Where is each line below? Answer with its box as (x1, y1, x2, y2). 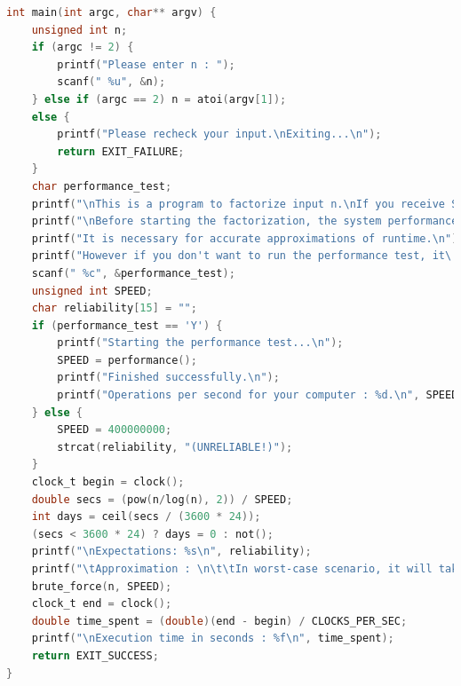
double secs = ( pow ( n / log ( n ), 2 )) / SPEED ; (31, 493, 293, 506)
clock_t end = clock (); (31, 597, 172, 611)
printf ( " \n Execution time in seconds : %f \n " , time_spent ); (31, 632, 394, 645)
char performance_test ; (31, 179, 172, 193)
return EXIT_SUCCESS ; (31, 649, 159, 662)
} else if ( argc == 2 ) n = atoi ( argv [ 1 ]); (31, 92, 287, 106)
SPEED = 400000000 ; (57, 423, 172, 437)
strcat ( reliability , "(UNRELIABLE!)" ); (57, 440, 293, 453)
